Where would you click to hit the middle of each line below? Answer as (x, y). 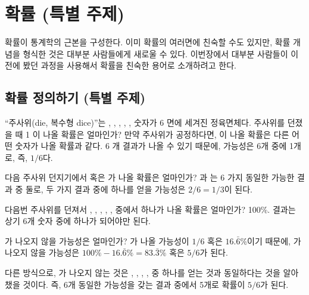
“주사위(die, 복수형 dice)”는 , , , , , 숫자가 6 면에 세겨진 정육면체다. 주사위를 (145, 122)
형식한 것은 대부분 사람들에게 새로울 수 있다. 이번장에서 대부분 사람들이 (155, 53)
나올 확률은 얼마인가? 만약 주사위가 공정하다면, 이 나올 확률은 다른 (166, 134)
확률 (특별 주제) (65, 13)
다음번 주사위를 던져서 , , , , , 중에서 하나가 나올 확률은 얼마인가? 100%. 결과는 (150, 209)
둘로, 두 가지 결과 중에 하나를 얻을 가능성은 (106, 189)
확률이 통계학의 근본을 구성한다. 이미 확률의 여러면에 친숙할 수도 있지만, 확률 (148, 42)
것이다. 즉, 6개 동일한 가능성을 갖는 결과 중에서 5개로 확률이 (134, 284)
